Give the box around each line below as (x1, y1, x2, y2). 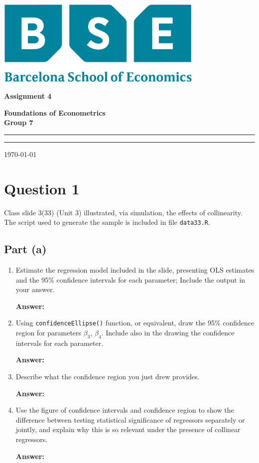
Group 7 (4, 117, 33, 128)
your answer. (15, 284, 55, 295)
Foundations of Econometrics (4, 107, 106, 118)
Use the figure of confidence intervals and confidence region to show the (15, 405, 234, 415)
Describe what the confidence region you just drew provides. (15, 371, 200, 382)
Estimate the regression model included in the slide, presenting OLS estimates (15, 265, 255, 275)
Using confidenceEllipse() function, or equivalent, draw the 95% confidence (15, 317, 255, 328)
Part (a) (4, 241, 47, 257)
